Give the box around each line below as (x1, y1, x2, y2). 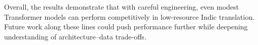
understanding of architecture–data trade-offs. (4, 31, 146, 41)
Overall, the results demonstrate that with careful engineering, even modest (4, 2, 239, 12)
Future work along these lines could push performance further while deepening (4, 21, 248, 32)
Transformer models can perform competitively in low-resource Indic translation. (4, 11, 255, 22)
